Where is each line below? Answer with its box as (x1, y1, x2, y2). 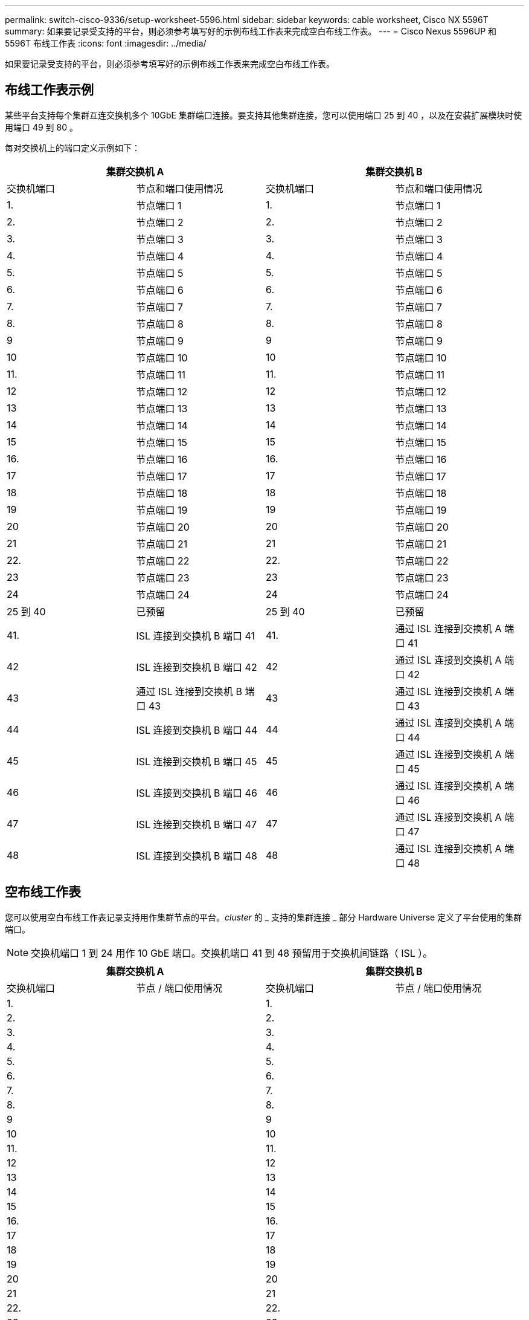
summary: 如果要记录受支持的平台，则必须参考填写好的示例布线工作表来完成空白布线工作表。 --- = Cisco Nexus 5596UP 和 (5, 26, 497, 36)
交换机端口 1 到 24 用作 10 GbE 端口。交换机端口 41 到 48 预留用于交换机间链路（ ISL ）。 (31, 946, 433, 959)
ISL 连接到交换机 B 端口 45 (136, 755, 257, 768)
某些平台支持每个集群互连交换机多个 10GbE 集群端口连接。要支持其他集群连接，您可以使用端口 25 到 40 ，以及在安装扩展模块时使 (5, 109, 522, 120)
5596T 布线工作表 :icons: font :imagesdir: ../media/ (5, 38, 207, 48)
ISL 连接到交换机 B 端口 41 (136, 629, 255, 642)
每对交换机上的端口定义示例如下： (5, 142, 140, 153)
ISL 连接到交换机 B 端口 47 (136, 818, 257, 830)
